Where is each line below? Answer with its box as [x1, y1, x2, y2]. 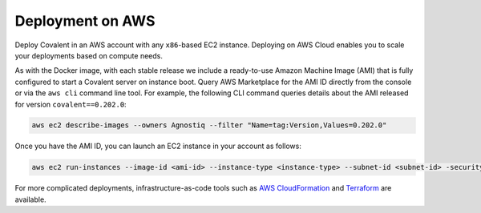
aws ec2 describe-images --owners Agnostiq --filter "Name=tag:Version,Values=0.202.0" [31, 121, 387, 130]
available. [14, 195, 47, 204]
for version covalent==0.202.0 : [14, 99, 127, 109]
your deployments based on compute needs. [14, 50, 164, 60]
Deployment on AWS [14, 12, 156, 30]
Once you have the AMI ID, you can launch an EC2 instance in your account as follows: [14, 141, 302, 151]
